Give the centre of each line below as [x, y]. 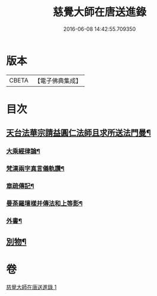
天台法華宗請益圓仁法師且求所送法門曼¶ [78, 133]
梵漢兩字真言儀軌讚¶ [36, 168]
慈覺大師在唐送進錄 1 [31, 287]
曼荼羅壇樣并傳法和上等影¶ [44, 203]
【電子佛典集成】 [58, 81]
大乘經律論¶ [23, 151]
